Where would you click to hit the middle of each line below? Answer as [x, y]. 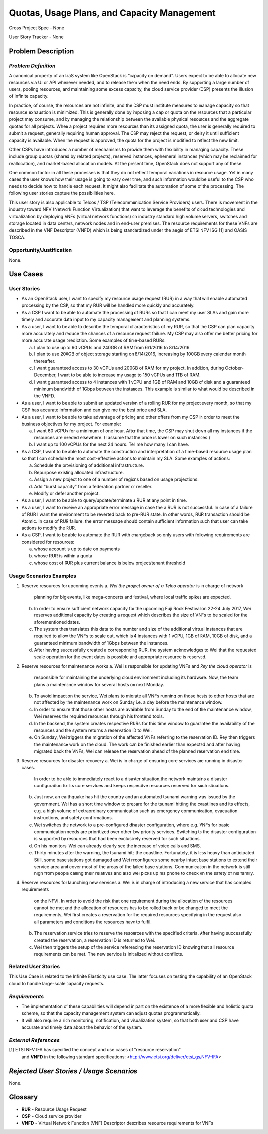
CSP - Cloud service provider [52, 1116]
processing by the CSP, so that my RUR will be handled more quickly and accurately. [108, 305]
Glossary [24, 1097]
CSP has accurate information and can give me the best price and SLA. [94, 410]
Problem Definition [32, 66]
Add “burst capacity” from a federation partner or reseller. [93, 486]
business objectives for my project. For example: [71, 424]
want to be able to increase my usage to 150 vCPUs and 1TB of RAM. [130, 375]
